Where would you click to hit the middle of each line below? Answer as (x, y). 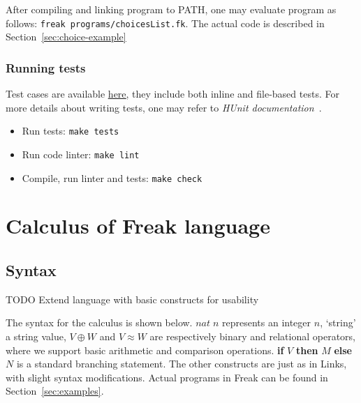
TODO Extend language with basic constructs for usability (132, 299)
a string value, (36, 336)
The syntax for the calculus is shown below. (99, 322)
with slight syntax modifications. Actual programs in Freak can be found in (167, 377)
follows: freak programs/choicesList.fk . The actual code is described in (165, 23)
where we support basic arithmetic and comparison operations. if (145, 350)
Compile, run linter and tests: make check (112, 177)
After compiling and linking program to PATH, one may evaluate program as (171, 9)
